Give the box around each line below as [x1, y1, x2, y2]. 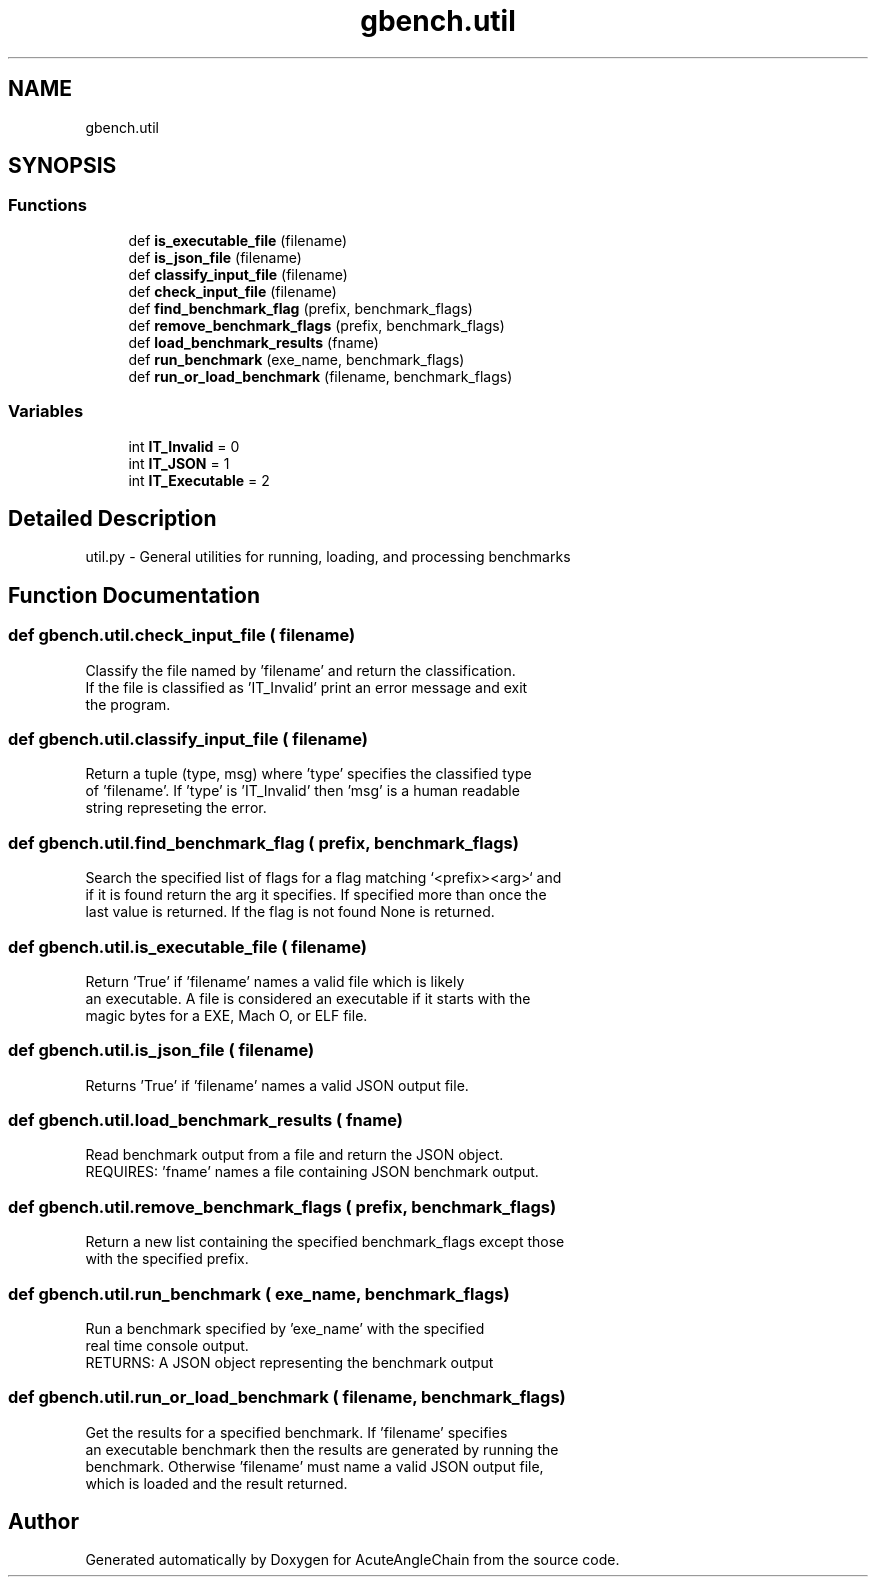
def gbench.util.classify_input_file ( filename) [8, 729, 368, 749]
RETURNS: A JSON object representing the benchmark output [85, 1353, 494, 1371]
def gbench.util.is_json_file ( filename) [8, 1040, 315, 1061]
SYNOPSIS [8, 153, 117, 179]
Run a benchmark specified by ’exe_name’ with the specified [85, 1319, 485, 1337]
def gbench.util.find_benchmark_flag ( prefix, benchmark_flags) [8, 832, 519, 853]
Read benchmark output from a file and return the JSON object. [85, 1146, 504, 1164]
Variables [8, 401, 84, 422]
